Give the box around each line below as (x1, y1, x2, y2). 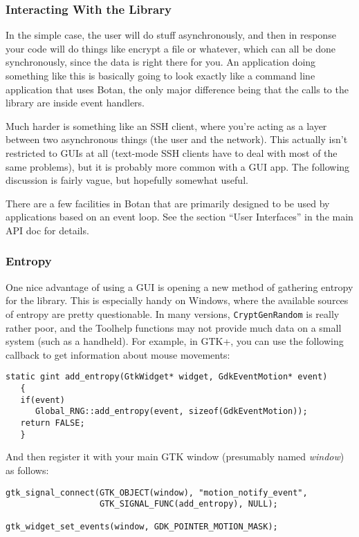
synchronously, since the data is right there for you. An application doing (6, 55, 316, 69)
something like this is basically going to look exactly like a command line (6, 68, 315, 82)
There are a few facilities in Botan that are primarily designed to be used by (6, 196, 330, 210)
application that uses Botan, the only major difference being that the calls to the (6, 82, 349, 96)
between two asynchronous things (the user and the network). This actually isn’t (6, 132, 348, 147)
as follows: (6, 462, 49, 477)
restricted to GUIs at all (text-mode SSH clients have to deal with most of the (6, 145, 338, 160)
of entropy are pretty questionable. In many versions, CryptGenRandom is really (6, 306, 340, 321)
